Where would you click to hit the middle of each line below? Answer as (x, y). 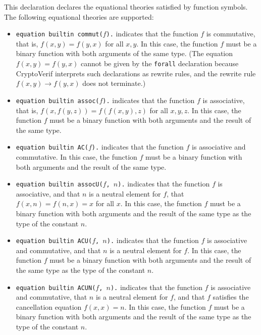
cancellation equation (49, 306)
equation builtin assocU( (59, 185)
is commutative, (231, 34)
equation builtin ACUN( (56, 288)
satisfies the (231, 297)
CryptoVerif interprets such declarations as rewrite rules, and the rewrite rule (136, 73)
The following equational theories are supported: (79, 16)
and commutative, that (51, 297)
